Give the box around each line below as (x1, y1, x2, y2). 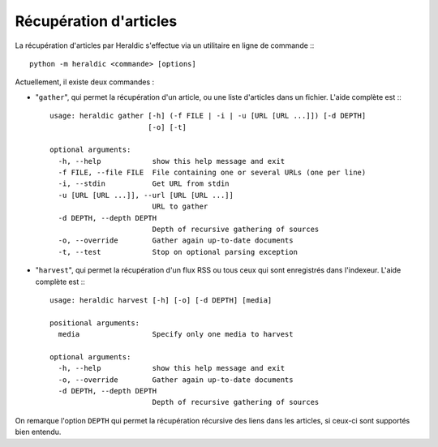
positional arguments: (49, 318, 140, 328)
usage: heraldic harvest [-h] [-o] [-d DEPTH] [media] (49, 295, 273, 304)
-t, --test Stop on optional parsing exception (58, 247, 298, 256)
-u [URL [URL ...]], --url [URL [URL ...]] (58, 191, 234, 200)
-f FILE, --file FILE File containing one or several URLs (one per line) (58, 168, 367, 178)
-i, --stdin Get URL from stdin (58, 179, 230, 188)
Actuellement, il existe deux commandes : (15, 77, 155, 87)
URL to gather (152, 202, 208, 211)
